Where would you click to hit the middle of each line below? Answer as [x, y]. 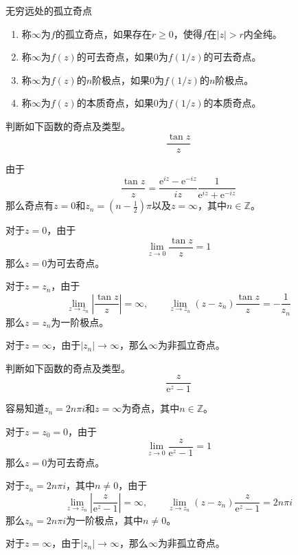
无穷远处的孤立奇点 [49, 10]
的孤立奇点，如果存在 [103, 33]
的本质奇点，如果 [115, 103]
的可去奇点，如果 [115, 57]
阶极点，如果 [121, 79]
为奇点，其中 [151, 408]
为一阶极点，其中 [105, 520]
